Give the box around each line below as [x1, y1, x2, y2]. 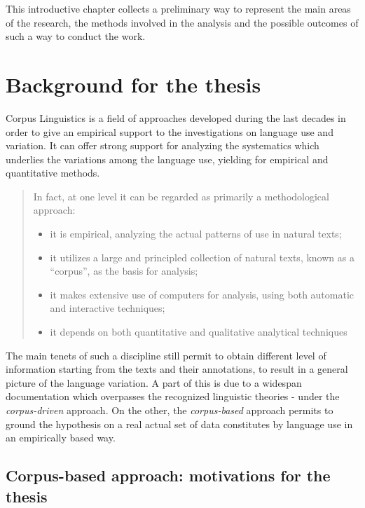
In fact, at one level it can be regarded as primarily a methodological [33, 188, 329, 203]
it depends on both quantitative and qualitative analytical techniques [50, 324, 347, 339]
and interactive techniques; [50, 301, 165, 315]
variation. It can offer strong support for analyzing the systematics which [6, 138, 319, 153]
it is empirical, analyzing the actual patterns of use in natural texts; [50, 226, 342, 241]
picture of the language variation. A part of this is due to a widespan [6, 375, 302, 390]
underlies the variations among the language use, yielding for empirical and [6, 151, 329, 166]
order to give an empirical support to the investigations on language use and [6, 124, 333, 139]
